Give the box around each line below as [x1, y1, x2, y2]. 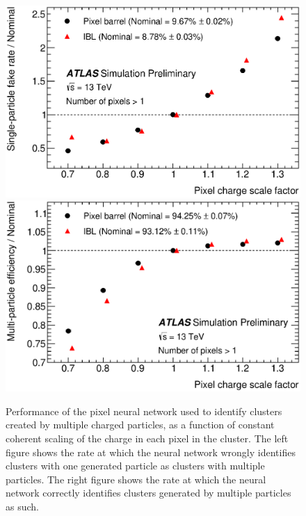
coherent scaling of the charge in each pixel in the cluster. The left [6, 430, 289, 445]
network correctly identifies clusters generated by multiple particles [6, 485, 291, 500]
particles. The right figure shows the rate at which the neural [6, 471, 266, 486]
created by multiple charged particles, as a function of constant [6, 417, 275, 432]
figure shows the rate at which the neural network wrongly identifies [6, 444, 296, 459]
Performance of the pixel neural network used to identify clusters [6, 403, 282, 418]
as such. [6, 499, 39, 513]
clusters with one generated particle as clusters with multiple [6, 458, 265, 473]
